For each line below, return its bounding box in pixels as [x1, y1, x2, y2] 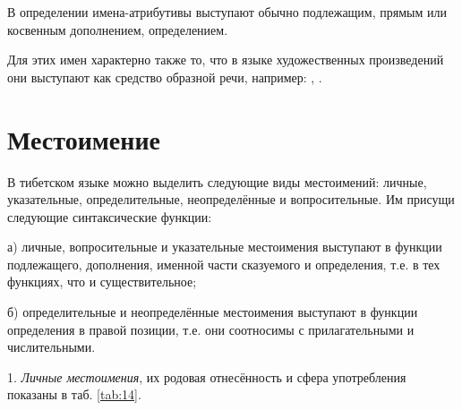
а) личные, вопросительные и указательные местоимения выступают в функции [7, 237, 442, 256]
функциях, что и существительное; [7, 272, 197, 291]
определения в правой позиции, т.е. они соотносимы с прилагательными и [7, 320, 415, 338]
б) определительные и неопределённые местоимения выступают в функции [7, 303, 418, 321]
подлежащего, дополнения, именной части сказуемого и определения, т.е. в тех [7, 254, 441, 273]
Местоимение [7, 120, 160, 157]
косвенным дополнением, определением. [7, 20, 228, 38]
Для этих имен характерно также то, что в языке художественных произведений [7, 50, 444, 69]
